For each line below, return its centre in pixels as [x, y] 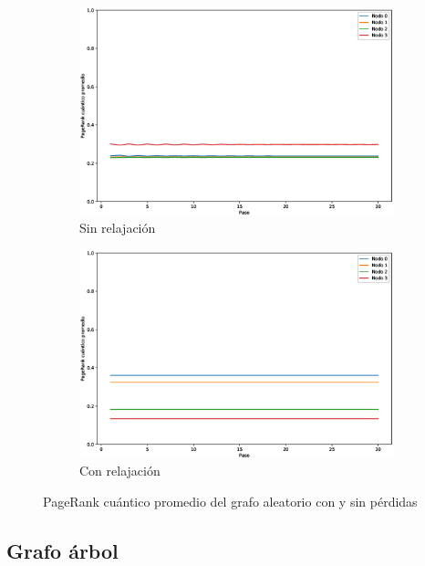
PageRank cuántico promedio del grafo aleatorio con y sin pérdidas [230, 501]
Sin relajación [118, 228]
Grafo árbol [62, 550]
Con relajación [120, 471]
